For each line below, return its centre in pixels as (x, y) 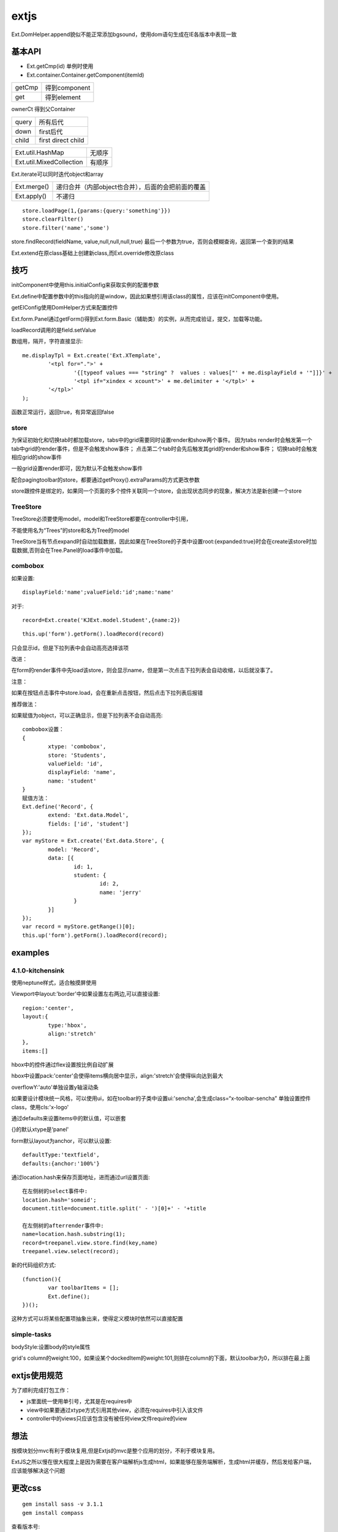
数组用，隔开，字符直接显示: (47, 341)
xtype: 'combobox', (77, 747)
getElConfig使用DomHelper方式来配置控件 (65, 308)
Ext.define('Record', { (58, 806)
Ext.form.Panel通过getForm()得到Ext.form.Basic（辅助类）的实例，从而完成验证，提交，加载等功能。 (138, 319)
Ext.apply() (31, 196)
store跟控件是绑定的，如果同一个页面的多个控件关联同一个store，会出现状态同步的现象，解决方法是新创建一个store (157, 491)
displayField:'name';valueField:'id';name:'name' (98, 592)
